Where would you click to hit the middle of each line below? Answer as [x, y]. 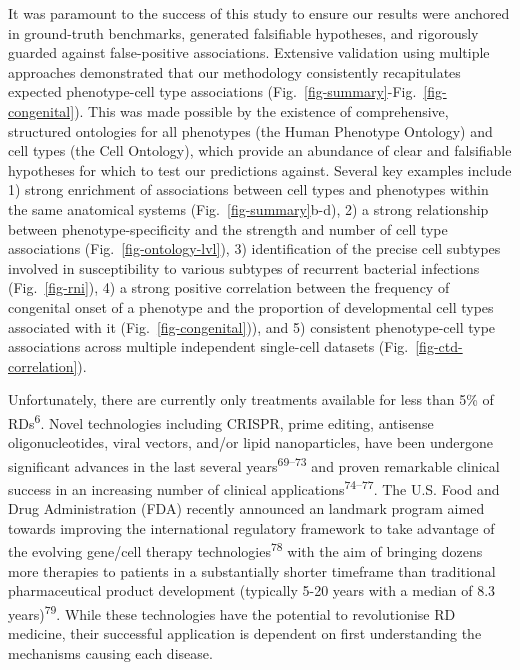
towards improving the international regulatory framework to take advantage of [251, 527]
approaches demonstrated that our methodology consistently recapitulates [234, 71]
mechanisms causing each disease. [110, 652]
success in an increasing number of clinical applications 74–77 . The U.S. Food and [254, 487]
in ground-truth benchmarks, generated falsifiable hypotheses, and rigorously [243, 32]
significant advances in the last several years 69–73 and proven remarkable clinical [254, 464]
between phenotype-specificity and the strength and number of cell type [228, 228]
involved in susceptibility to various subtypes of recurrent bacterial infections [244, 267]
